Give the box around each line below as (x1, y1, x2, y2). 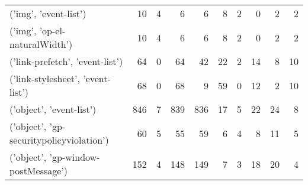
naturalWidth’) (9, 37, 73, 51)
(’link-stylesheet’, (9, 72, 80, 85)
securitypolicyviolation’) (9, 133, 109, 147)
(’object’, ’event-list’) (9, 102, 97, 116)
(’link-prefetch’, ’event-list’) (9, 54, 123, 68)
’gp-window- (49, 150, 100, 164)
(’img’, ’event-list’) (9, 7, 86, 20)
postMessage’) (9, 164, 68, 177)
